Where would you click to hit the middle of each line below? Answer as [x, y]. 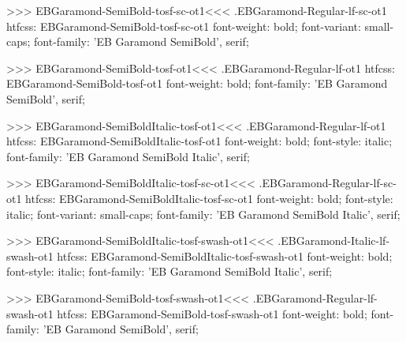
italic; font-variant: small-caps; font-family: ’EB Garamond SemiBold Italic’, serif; [203, 214]
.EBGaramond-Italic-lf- [334, 241]
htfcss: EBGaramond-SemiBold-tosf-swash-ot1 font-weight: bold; [212, 313]
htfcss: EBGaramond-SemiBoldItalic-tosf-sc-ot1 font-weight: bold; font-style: [209, 198]
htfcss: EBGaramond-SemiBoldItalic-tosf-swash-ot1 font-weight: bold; [225, 256]
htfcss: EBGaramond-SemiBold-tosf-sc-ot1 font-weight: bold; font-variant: [184, 26]
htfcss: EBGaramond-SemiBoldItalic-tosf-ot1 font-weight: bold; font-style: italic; [199, 141]
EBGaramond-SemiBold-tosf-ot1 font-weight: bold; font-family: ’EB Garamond [197, 83]
